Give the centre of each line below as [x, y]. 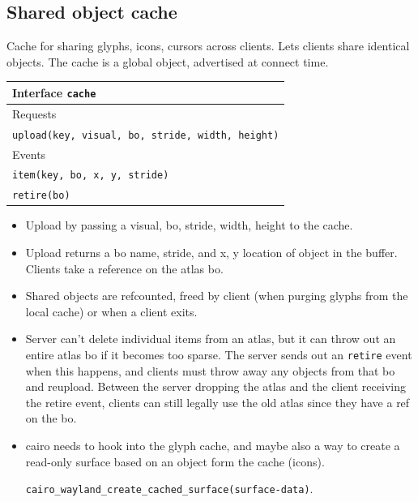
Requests [34, 113]
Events [29, 154]
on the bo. [51, 418]
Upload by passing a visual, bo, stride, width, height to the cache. [189, 225]
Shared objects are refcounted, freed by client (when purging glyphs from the [217, 296]
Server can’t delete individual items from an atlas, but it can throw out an [211, 339]
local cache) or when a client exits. [111, 311]
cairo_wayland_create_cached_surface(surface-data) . [169, 489]
